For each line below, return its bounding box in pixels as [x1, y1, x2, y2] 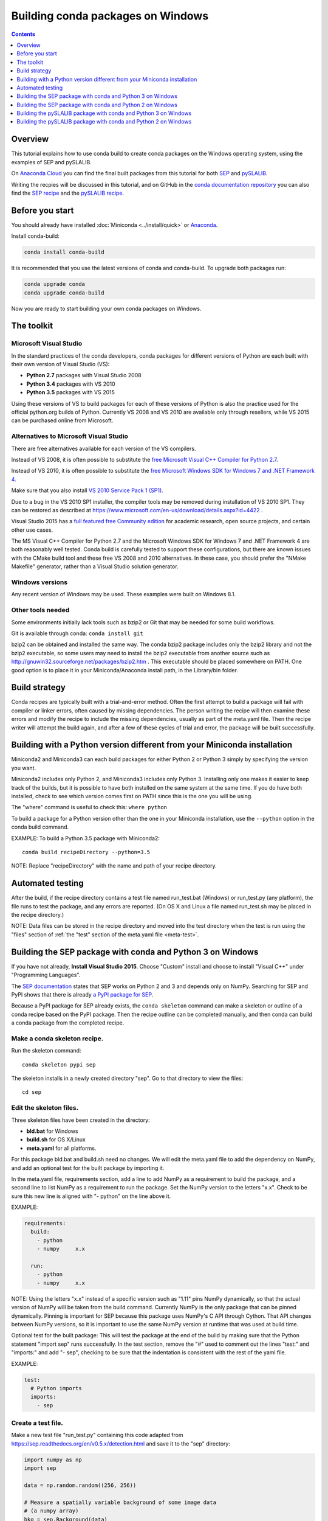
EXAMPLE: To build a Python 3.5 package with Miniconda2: [11, 834, 160, 842]
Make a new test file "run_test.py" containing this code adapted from [11, 1432, 183, 1439]
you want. [11, 764, 36, 771]
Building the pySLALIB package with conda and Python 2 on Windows [16, 118, 192, 125]
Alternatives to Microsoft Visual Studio [11, 432, 129, 440]
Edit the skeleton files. [11, 1104, 79, 1112]
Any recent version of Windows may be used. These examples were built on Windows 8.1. [11, 591, 236, 598]
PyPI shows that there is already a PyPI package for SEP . [11, 990, 154, 998]
